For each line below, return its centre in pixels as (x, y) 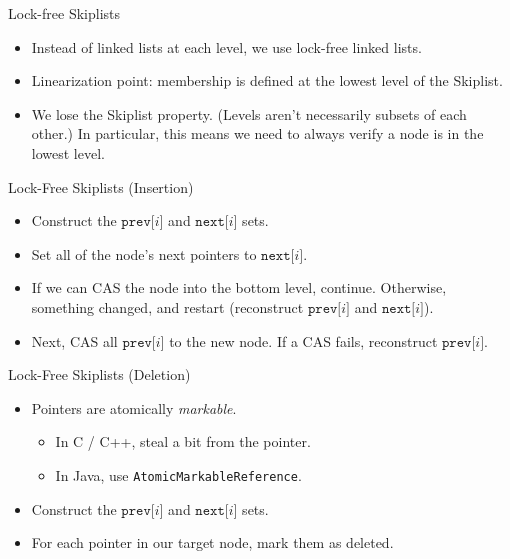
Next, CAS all (74, 340)
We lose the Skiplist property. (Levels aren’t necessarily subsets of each (249, 113)
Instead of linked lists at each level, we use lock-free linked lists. (226, 46)
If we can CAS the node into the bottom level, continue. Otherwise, (239, 287)
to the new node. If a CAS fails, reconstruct (303, 340)
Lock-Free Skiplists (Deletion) (99, 374)
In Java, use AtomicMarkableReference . (178, 474)
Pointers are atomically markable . (134, 407)
